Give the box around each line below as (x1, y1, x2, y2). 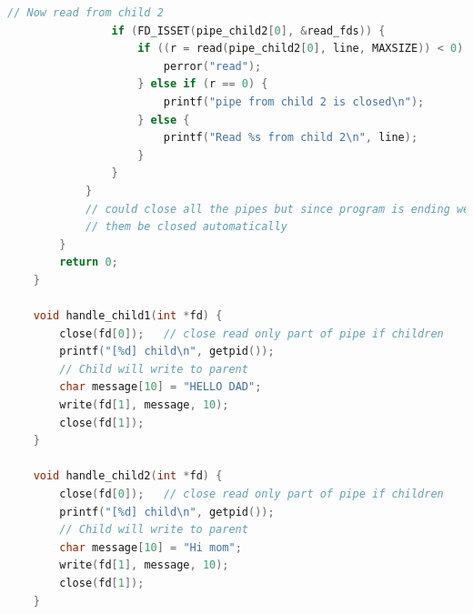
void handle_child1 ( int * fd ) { (33, 309, 223, 323)
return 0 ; (59, 256, 118, 269)
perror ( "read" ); (163, 59, 262, 73)
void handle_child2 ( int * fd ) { (33, 469, 223, 483)
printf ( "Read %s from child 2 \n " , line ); (163, 131, 418, 145)
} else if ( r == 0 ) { (137, 77, 268, 91)
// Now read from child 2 (7, 6, 164, 19)
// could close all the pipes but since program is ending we (85, 202, 470, 216)
